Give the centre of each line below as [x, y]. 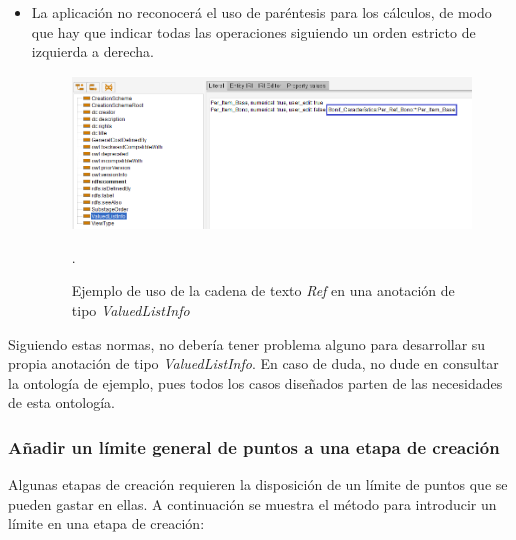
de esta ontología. [62, 402]
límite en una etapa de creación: [106, 523]
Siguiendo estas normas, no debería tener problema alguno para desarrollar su [247, 343]
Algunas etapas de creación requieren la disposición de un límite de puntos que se [258, 484]
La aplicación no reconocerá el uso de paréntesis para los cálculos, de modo [261, 12]
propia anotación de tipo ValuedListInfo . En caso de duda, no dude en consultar [253, 363]
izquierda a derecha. [92, 51]
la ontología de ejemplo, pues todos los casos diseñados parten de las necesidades [255, 382]
